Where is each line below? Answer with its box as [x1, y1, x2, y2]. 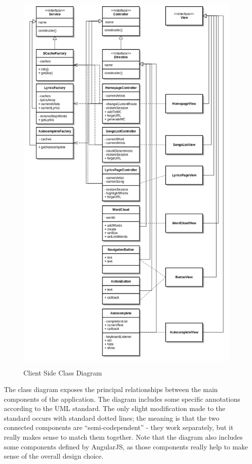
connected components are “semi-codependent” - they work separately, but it [4, 422, 234, 432]
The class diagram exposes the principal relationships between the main [4, 384, 218, 394]
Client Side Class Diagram [23, 368, 102, 378]
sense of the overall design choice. [4, 451, 104, 461]
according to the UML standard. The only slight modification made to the [4, 403, 226, 413]
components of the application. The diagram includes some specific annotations [4, 393, 240, 404]
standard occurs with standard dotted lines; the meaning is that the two [4, 412, 219, 423]
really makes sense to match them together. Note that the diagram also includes [4, 432, 243, 442]
